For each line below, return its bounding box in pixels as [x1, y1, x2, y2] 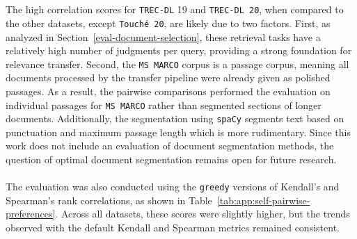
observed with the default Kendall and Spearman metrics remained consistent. [6, 220, 340, 235]
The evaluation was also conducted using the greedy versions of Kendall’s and [6, 179, 340, 194]
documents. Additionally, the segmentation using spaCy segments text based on [6, 111, 344, 126]
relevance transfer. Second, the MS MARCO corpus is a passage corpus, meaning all [6, 56, 349, 71]
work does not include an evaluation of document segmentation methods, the [6, 138, 334, 153]
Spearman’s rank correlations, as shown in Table [6, 192, 212, 207]
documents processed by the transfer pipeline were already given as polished [6, 70, 331, 85]
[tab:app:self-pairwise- [216, 192, 310, 207]
